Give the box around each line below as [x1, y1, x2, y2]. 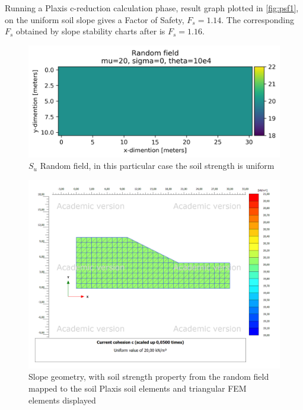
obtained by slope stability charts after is [16, 25, 165, 37]
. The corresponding [221, 13, 294, 25]
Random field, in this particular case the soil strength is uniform [40, 159, 275, 172]
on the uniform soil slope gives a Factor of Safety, [5, 13, 184, 25]
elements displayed [28, 393, 96, 406]
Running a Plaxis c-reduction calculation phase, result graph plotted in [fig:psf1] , [5, 2, 299, 14]
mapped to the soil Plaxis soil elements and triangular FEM [28, 382, 247, 394]
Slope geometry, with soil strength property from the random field [28, 370, 269, 383]
